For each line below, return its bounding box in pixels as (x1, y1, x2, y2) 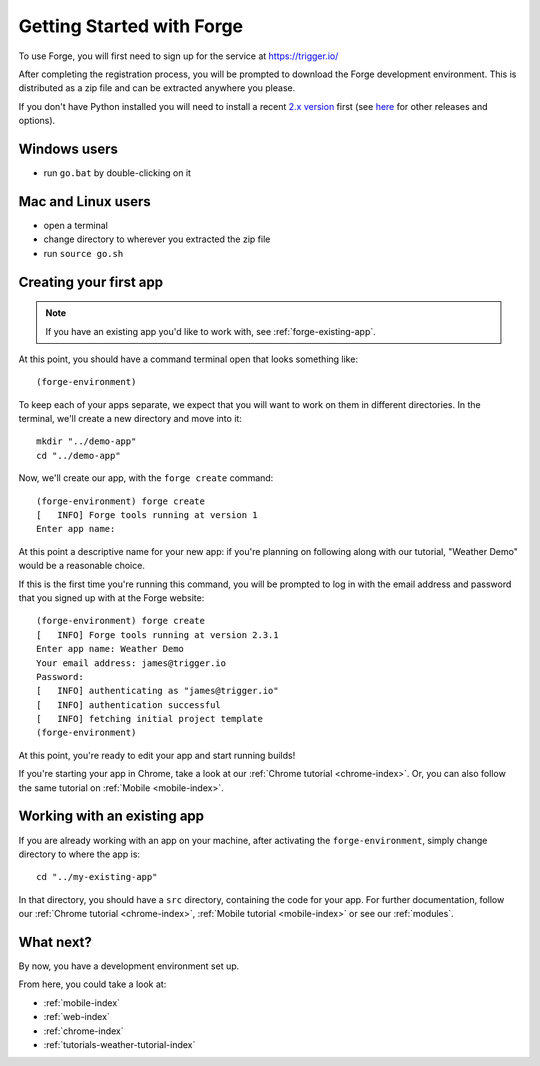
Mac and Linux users (18, 193, 152, 210)
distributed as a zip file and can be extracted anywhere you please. (18, 82, 296, 94)
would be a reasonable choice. (18, 560, 145, 572)
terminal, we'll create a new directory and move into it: (18, 413, 242, 425)
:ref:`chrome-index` (43, 1025, 124, 1037)
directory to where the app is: (18, 848, 140, 860)
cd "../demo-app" (36, 450, 121, 461)
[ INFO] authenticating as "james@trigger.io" (36, 685, 279, 697)
